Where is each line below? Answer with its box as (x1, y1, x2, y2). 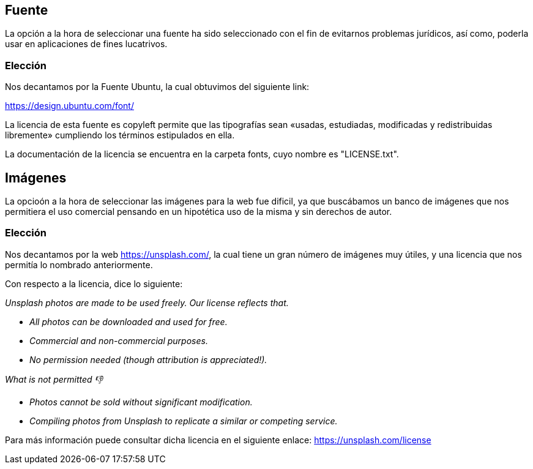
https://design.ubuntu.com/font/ (5, 100, 134, 111)
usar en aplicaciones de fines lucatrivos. (5, 39, 168, 50)
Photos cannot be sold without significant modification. (29, 396, 253, 407)
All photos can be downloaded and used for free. (29, 316, 228, 327)
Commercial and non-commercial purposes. (29, 335, 208, 346)
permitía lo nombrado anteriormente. (5, 259, 153, 270)
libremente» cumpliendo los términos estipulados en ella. (5, 130, 235, 141)
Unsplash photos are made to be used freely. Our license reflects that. (5, 297, 289, 308)
